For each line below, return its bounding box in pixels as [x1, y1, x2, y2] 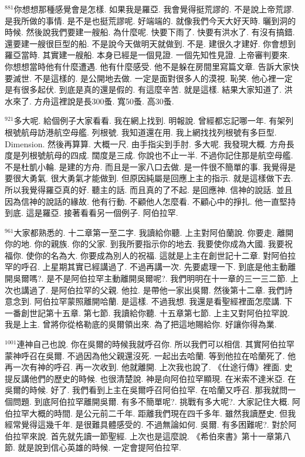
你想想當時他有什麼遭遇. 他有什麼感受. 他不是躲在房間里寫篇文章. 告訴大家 [5, 60, 291, 72]
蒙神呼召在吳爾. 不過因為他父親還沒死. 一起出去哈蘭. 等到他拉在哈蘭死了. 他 [5, 349, 296, 361]
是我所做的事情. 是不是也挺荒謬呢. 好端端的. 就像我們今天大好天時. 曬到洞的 [5, 14, 296, 26]
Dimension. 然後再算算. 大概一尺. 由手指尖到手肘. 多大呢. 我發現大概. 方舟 [5, 137, 286, 150]
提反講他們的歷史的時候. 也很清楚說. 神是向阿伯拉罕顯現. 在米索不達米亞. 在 [5, 372, 296, 384]
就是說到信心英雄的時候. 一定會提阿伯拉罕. [18, 441, 181, 453]
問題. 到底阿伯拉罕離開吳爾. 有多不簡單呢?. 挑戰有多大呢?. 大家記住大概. [12, 395, 290, 407]
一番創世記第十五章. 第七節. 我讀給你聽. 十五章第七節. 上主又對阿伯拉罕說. [5, 306, 290, 319]
